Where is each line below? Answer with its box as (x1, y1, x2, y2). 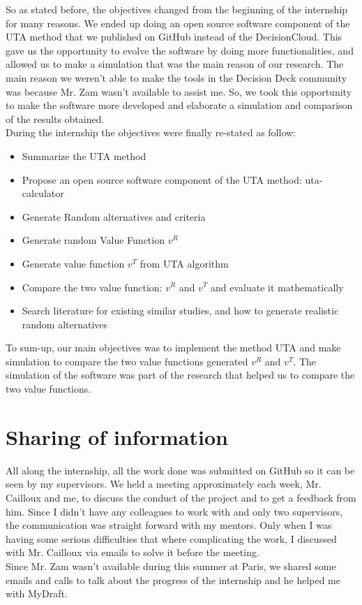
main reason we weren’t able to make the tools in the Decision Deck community (6, 70, 347, 85)
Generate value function (22, 256, 125, 270)
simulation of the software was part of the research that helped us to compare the (6, 367, 355, 382)
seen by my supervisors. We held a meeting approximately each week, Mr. (6, 476, 322, 491)
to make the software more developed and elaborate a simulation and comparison (6, 98, 353, 112)
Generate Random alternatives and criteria (22, 209, 206, 224)
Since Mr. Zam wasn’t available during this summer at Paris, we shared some (6, 558, 336, 573)
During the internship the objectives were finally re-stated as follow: (6, 125, 296, 140)
